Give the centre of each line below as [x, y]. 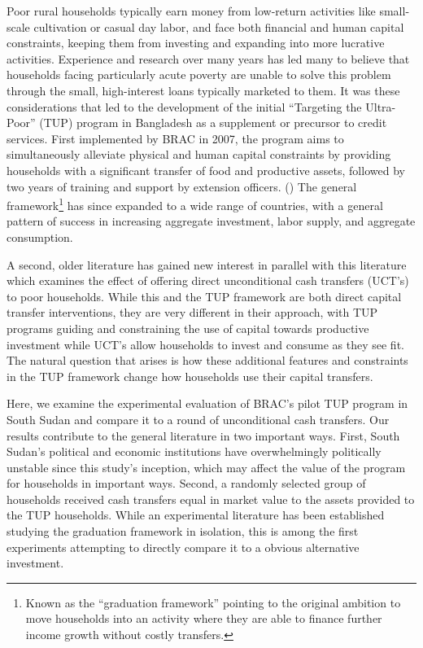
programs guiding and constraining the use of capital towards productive [188, 328]
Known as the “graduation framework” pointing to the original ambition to [213, 602]
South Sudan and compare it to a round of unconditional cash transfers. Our [198, 419]
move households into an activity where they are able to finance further [204, 618]
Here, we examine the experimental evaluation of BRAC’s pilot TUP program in [207, 403]
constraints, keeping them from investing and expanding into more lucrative [196, 43]
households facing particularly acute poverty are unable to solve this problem [199, 74]
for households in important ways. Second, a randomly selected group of [186, 483]
